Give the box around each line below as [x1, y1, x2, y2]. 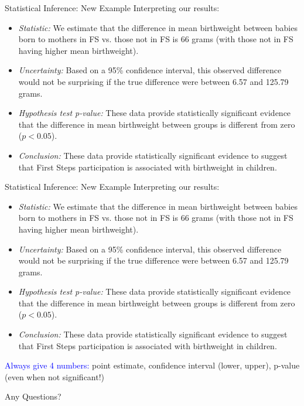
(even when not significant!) [5, 370, 105, 383]
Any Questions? [5, 390, 62, 402]
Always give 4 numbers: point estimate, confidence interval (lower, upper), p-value [5, 359, 300, 371]
